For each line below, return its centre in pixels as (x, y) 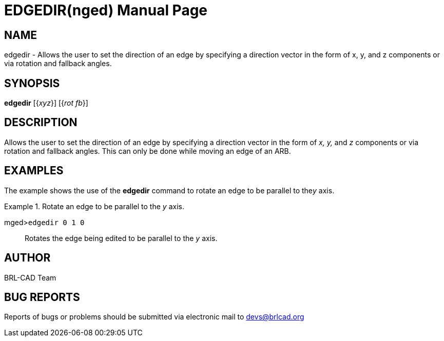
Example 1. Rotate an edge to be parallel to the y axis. (94, 206)
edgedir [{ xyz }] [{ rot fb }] (46, 103)
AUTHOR (27, 258)
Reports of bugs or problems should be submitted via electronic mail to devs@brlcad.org (154, 317)
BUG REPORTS (42, 297)
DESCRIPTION (41, 123)
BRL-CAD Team (30, 277)
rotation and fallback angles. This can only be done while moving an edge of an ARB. (148, 151)
